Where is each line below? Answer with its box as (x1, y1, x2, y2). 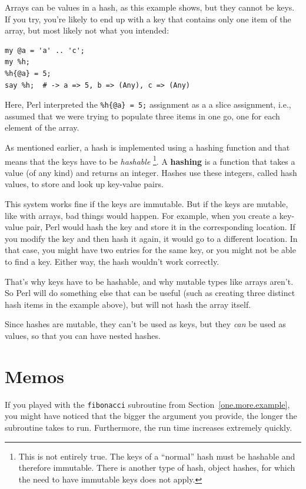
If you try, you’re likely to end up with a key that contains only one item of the (5, 12, 291, 25)
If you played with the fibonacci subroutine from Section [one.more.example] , (5, 398, 290, 410)
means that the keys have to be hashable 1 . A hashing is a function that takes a (5, 153, 295, 167)
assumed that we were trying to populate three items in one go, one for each (5, 109, 280, 122)
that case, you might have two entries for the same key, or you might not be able (5, 244, 296, 256)
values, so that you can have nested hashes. (5, 329, 161, 341)
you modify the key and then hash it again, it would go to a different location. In (5, 232, 298, 244)
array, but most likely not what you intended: (5, 24, 169, 36)
